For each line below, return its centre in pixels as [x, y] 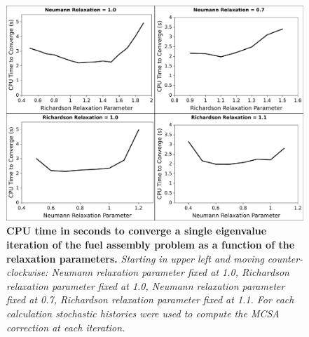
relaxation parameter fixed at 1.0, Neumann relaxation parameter [146, 285]
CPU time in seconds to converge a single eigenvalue [137, 231]
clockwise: [27, 272]
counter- [285, 258]
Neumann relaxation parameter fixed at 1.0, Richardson [170, 272]
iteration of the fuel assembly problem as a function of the [151, 244]
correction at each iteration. [66, 327]
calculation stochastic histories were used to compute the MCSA [143, 313]
